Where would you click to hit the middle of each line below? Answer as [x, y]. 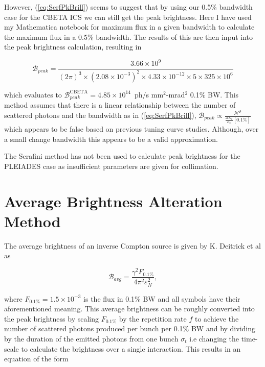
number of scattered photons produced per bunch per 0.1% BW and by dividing [130, 328]
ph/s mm [149, 94]
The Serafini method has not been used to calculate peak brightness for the [122, 156]
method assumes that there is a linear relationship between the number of [120, 105]
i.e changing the [214, 339]
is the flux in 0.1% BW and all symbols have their [162, 298]
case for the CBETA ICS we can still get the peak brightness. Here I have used [128, 17]
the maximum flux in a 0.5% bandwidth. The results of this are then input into [129, 36]
